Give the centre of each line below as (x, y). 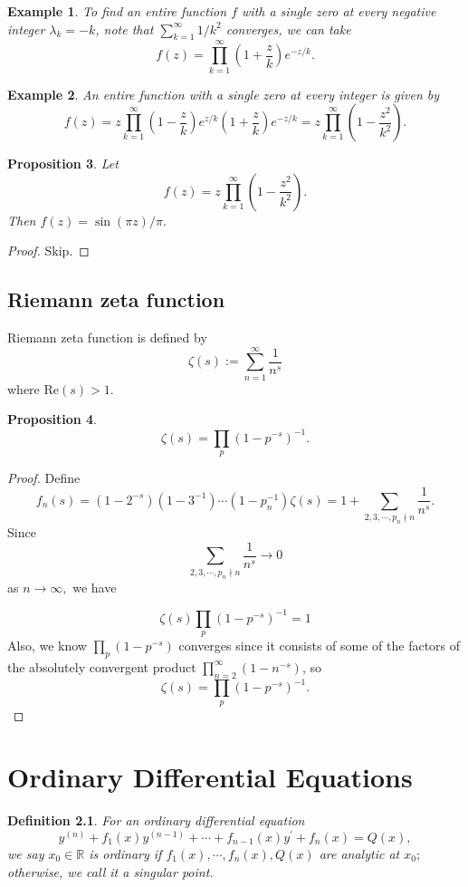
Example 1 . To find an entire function (117, 11)
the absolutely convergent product (102, 666)
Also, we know (47, 646)
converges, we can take (288, 29)
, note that (124, 29)
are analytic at (359, 853)
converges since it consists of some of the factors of (320, 646)
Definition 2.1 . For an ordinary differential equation (156, 820)
